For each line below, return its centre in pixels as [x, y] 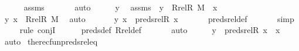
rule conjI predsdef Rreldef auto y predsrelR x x [150, 30]
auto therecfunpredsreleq [51, 41]
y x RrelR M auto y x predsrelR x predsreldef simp [149, 18]
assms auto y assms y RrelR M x [120, 7]
